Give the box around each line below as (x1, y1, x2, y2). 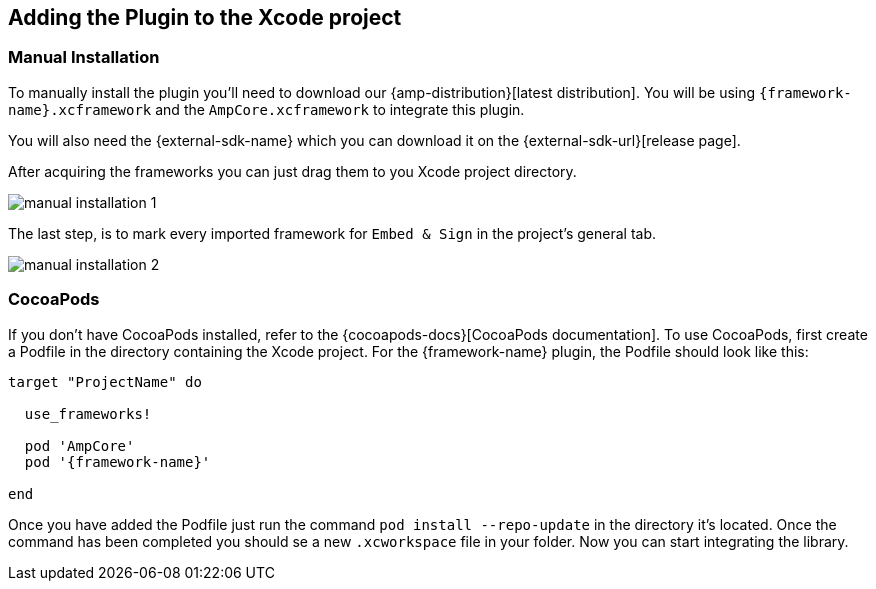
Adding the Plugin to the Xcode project (8, 5, 402, 30)
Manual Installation (8, 47, 160, 68)
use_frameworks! (24, 405, 152, 422)
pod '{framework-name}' (24, 453, 211, 470)
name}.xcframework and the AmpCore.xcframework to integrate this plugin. (8, 100, 525, 118)
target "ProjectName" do (8, 373, 202, 390)
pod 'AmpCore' (24, 437, 135, 454)
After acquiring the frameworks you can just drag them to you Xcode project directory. (8, 162, 577, 180)
